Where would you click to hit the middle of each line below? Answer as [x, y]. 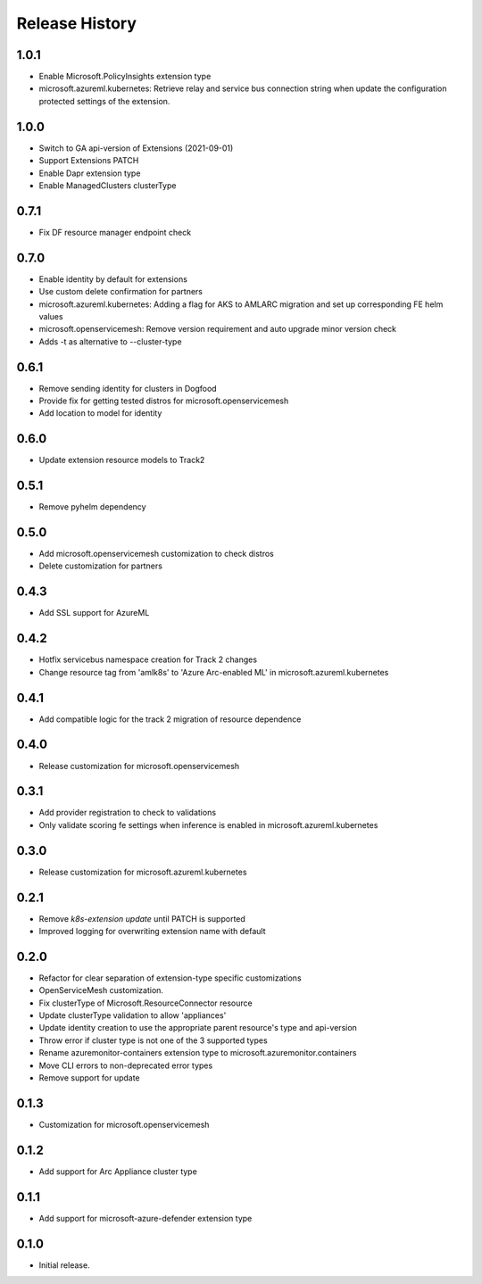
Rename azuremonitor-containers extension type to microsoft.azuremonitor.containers [198, 1053]
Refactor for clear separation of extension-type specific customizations [170, 978]
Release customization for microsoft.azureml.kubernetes [143, 872]
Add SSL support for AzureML [94, 613]
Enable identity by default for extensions [113, 279]
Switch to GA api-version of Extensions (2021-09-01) [136, 148]
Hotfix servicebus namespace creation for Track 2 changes [148, 659]
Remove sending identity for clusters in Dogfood [128, 388]
